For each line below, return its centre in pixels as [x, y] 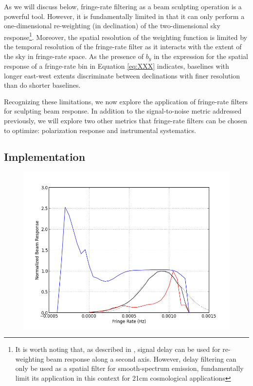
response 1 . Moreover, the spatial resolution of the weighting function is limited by [126, 36]
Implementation [45, 156]
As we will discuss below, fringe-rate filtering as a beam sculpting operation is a [123, 6]
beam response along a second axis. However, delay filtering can [141, 358]
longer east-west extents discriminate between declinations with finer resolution [122, 75]
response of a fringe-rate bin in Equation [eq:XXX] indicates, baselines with [117, 66]
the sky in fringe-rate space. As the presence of [74, 56]
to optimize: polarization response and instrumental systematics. [100, 130]
